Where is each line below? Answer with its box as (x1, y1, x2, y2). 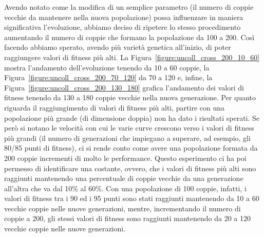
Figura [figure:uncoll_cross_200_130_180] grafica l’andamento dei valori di (4, 82, 244, 93)
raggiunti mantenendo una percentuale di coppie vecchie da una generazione (4, 173, 243, 184)
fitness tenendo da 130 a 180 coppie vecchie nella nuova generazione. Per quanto (4, 92, 256, 103)
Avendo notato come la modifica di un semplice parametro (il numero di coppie (4, 2, 254, 12)
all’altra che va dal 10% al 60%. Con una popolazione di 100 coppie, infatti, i (4, 183, 247, 193)
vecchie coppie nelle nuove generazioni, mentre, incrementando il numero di (4, 203, 241, 213)
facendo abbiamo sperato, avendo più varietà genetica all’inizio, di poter (4, 42, 231, 52)
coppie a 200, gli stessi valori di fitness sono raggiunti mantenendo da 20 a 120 (4, 213, 251, 224)
